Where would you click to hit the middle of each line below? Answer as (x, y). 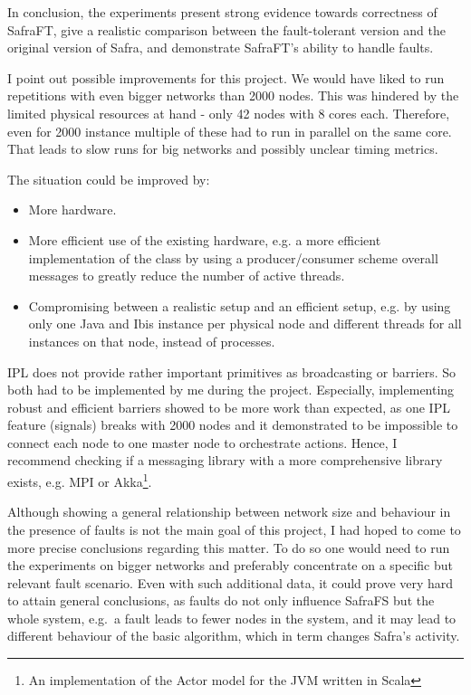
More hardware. (72, 209)
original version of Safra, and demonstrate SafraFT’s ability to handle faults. (221, 48)
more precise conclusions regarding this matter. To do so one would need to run (229, 547)
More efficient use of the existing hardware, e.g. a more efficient (205, 239)
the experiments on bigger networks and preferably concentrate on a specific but (231, 565)
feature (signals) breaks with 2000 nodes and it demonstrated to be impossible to (233, 425)
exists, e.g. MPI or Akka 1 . (80, 480)
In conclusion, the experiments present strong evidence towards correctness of (222, 12)
